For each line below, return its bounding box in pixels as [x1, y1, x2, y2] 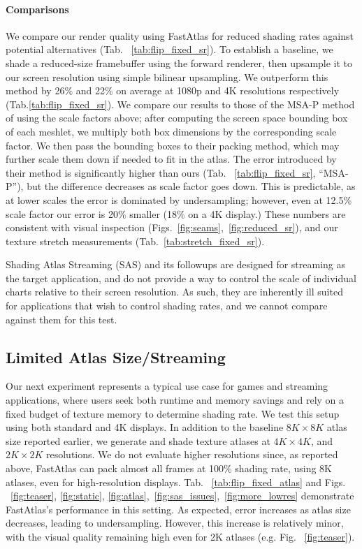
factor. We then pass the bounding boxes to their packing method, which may [6, 138, 340, 152]
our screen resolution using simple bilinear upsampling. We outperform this [6, 69, 328, 84]
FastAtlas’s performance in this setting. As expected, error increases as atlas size [6, 502, 351, 516]
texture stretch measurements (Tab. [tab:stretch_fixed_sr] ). [6, 233, 265, 248]
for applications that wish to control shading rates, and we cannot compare [6, 298, 328, 313]
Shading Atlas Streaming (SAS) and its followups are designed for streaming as [6, 257, 345, 272]
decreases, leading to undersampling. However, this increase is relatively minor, [6, 515, 344, 530]
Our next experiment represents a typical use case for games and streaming [6, 379, 328, 393]
